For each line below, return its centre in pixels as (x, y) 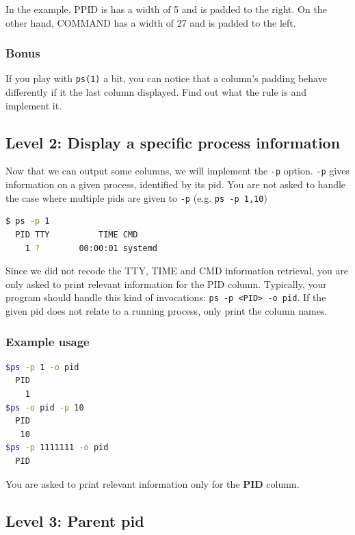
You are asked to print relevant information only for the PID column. (153, 483)
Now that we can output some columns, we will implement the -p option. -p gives (177, 171)
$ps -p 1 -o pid (42, 367)
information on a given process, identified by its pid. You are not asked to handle (176, 184)
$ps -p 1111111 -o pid (57, 448)
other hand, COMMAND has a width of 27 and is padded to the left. (151, 22)
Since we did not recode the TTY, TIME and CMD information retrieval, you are (177, 271)
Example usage (48, 341)
